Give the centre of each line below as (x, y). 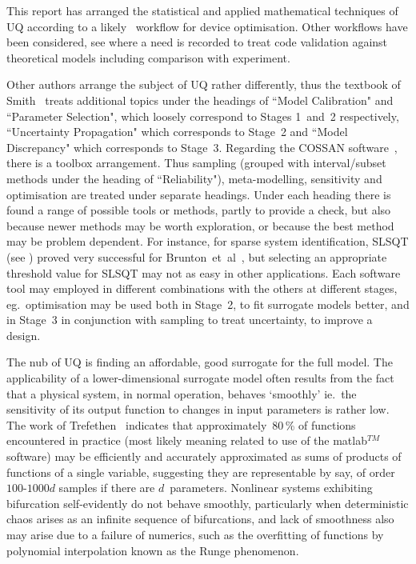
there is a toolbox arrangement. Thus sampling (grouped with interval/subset (196, 163)
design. (24, 335)
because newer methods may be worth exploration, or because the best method (200, 225)
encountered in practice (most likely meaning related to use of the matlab (187, 440)
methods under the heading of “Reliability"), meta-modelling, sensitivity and (194, 178)
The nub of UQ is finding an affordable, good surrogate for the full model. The (200, 362)
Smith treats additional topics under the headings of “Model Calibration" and (200, 100)
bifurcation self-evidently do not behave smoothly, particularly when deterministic (208, 503)
